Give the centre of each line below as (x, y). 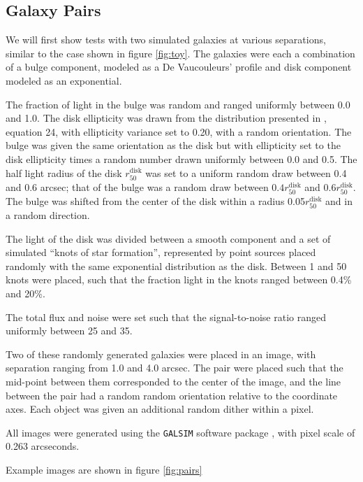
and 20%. (25, 293)
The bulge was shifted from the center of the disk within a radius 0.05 (155, 200)
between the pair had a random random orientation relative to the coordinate (172, 395)
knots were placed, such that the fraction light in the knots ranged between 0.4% (179, 279)
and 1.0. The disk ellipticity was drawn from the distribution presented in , (166, 118)
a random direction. (48, 215)
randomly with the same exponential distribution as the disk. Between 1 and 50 (176, 265)
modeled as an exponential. (64, 80)
